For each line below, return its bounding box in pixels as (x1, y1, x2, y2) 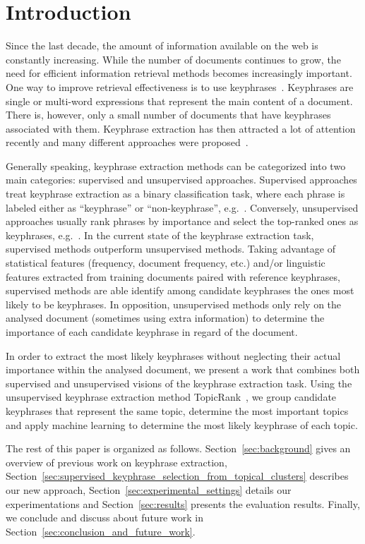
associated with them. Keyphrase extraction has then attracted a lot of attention (6, 121, 356, 135)
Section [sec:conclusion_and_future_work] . (6, 524, 196, 538)
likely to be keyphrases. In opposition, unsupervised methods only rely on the (6, 296, 342, 311)
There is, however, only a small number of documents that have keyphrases (6, 107, 331, 122)
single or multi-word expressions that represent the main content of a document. (6, 93, 353, 108)
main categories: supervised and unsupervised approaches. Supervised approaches (6, 172, 357, 187)
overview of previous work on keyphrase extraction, (6, 454, 227, 469)
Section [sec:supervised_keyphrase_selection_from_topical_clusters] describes (6, 469, 349, 483)
